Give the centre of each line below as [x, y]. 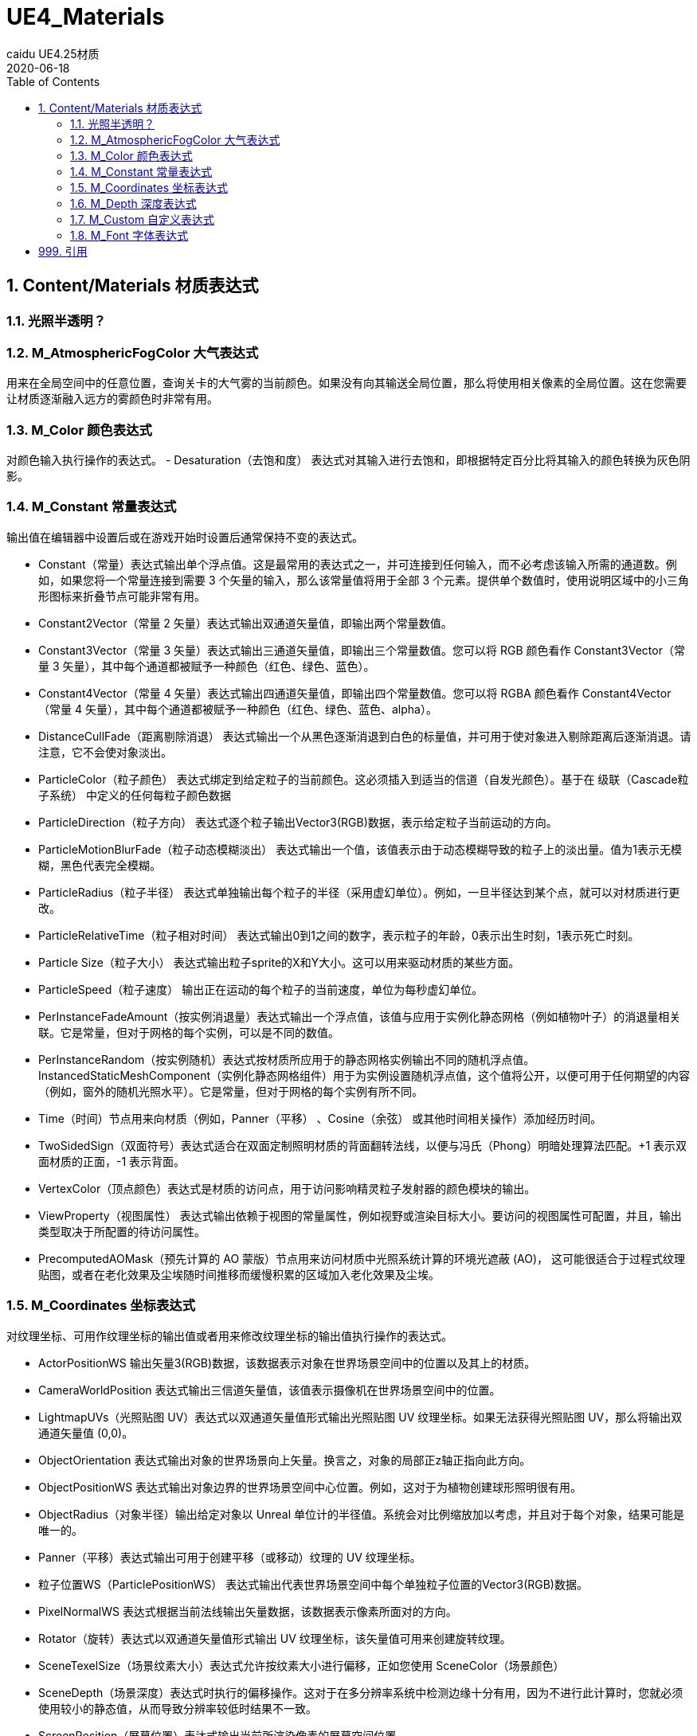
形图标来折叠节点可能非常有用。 [122, 596]
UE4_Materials [86, 17]
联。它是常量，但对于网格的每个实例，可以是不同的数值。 [189, 1032]
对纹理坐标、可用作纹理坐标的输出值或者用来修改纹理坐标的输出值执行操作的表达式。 [229, 1335]
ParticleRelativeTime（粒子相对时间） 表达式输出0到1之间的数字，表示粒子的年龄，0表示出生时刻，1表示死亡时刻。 [339, 935]
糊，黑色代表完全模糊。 [100, 865]
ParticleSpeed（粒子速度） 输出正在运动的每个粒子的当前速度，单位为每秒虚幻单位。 [261, 989]
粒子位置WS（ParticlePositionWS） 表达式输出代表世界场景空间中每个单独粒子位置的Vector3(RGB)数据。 [313, 1584]
